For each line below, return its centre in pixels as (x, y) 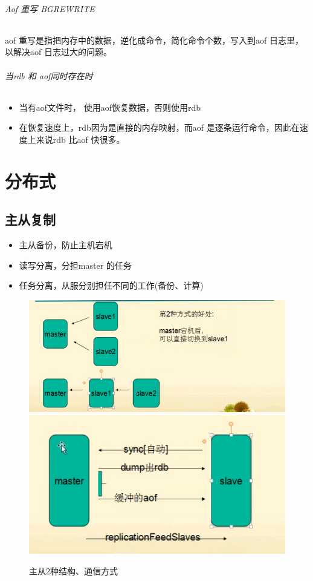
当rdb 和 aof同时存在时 (49, 75)
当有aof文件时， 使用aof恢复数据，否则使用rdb (110, 107)
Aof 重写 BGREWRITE (50, 8)
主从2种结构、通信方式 (73, 571)
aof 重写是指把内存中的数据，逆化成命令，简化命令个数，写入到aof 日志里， (154, 40)
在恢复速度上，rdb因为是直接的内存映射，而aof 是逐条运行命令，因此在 (159, 127)
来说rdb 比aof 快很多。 (80, 139)
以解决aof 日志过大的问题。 (58, 52)
